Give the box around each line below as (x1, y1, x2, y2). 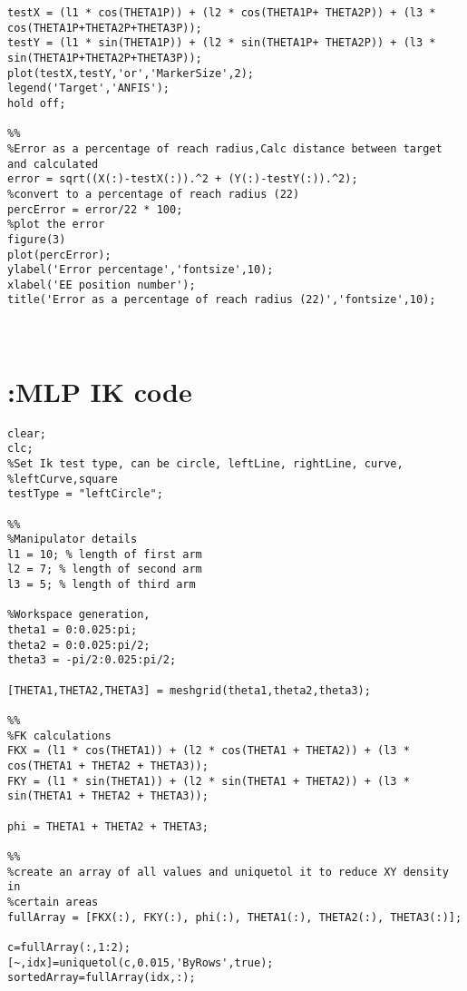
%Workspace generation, (7, 608, 151, 622)
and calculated (7, 157, 99, 171)
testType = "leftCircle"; (7, 487, 163, 501)
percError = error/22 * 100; (7, 202, 183, 216)
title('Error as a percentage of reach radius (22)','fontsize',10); (7, 293, 436, 307)
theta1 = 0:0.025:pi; (7, 623, 138, 637)
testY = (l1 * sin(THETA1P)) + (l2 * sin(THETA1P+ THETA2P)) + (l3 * (7, 36, 436, 50)
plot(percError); (7, 248, 112, 261)
